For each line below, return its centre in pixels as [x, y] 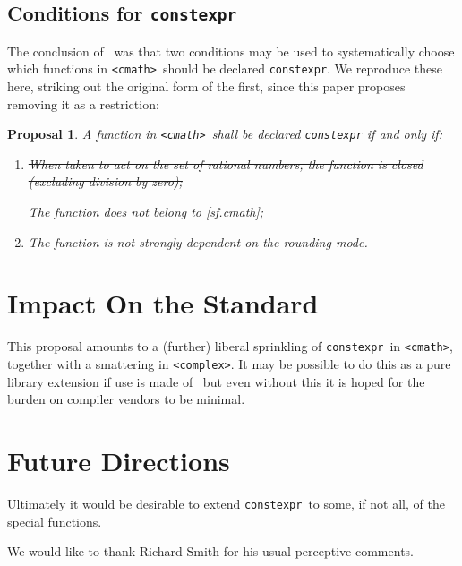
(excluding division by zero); [105, 181]
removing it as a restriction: [83, 103]
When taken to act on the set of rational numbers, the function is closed [226, 163]
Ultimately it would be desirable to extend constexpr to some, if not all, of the [226, 503]
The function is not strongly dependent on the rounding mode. [198, 241]
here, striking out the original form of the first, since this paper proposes [206, 86]
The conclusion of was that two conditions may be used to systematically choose [231, 51]
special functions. [55, 521]
